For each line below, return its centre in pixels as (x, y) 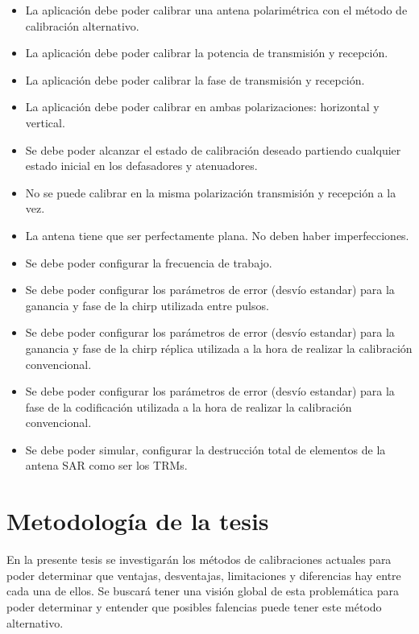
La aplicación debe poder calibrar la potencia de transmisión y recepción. (207, 53)
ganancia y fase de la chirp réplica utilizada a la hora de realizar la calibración (219, 348)
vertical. (45, 122)
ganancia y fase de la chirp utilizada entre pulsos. (147, 305)
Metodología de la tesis (138, 521)
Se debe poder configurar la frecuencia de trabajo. (149, 262)
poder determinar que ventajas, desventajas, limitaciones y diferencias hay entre (204, 575)
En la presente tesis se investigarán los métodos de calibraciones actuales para (199, 559)
